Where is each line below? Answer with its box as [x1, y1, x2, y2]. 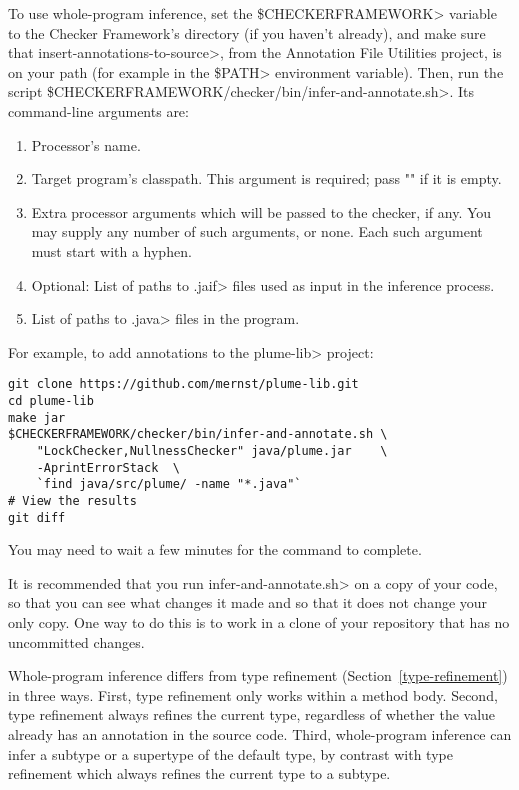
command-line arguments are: [8, 100, 189, 121]
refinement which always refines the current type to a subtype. [8, 763, 391, 784]
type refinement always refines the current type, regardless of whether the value [8, 704, 496, 725]
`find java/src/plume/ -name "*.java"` [36, 477, 302, 492]
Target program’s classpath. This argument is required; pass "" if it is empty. [31, 168, 502, 189]
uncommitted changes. [8, 631, 145, 652]
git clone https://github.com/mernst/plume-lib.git [8, 377, 359, 392]
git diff [8, 510, 66, 525]
